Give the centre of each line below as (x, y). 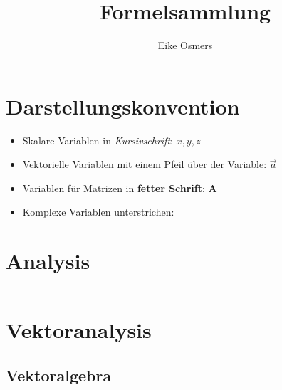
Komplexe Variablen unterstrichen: (98, 212)
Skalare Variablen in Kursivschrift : (98, 140)
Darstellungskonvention (123, 106)
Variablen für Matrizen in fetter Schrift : (114, 188)
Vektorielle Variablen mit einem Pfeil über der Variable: (145, 164)
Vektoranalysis (79, 330)
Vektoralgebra (59, 375)
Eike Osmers (185, 45)
